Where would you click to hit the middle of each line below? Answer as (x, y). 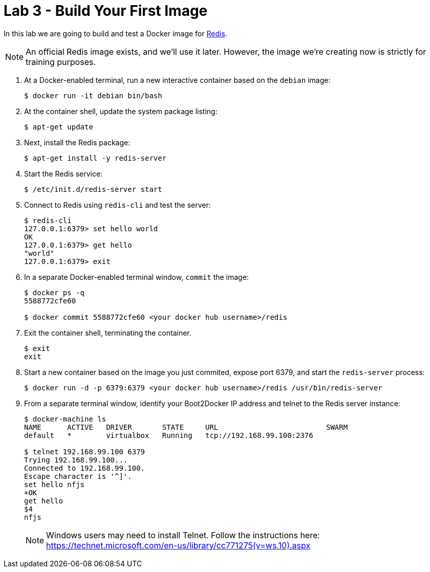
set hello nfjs (55, 484)
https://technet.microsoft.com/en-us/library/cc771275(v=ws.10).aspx (178, 545)
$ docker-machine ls (65, 419)
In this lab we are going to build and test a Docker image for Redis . (115, 33)
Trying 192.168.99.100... (76, 460)
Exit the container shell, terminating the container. (108, 333)
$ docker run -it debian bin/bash (93, 95)
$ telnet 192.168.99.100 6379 (85, 452)
